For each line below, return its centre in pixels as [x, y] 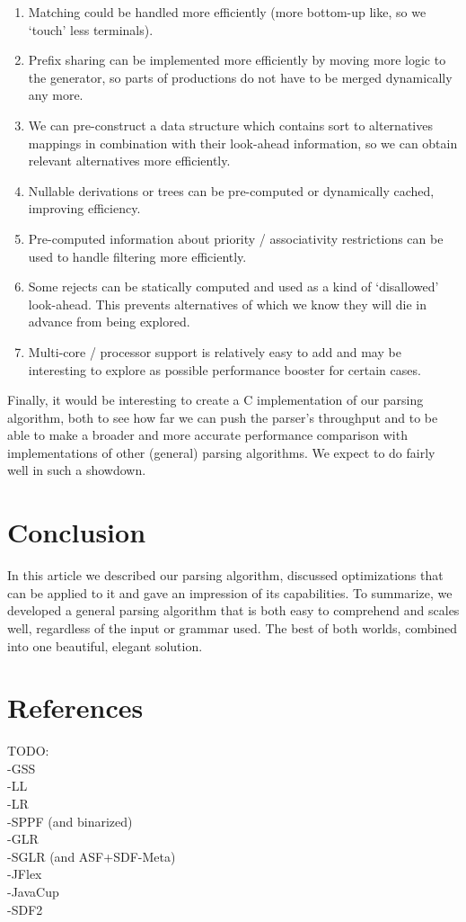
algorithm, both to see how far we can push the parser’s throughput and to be [223, 417]
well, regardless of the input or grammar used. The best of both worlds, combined [233, 627]
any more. [56, 95]
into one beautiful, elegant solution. [105, 645]
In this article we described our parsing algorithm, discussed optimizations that [225, 575]
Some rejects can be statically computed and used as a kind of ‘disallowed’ [233, 286]
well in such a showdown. [77, 470]
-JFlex [25, 874]
